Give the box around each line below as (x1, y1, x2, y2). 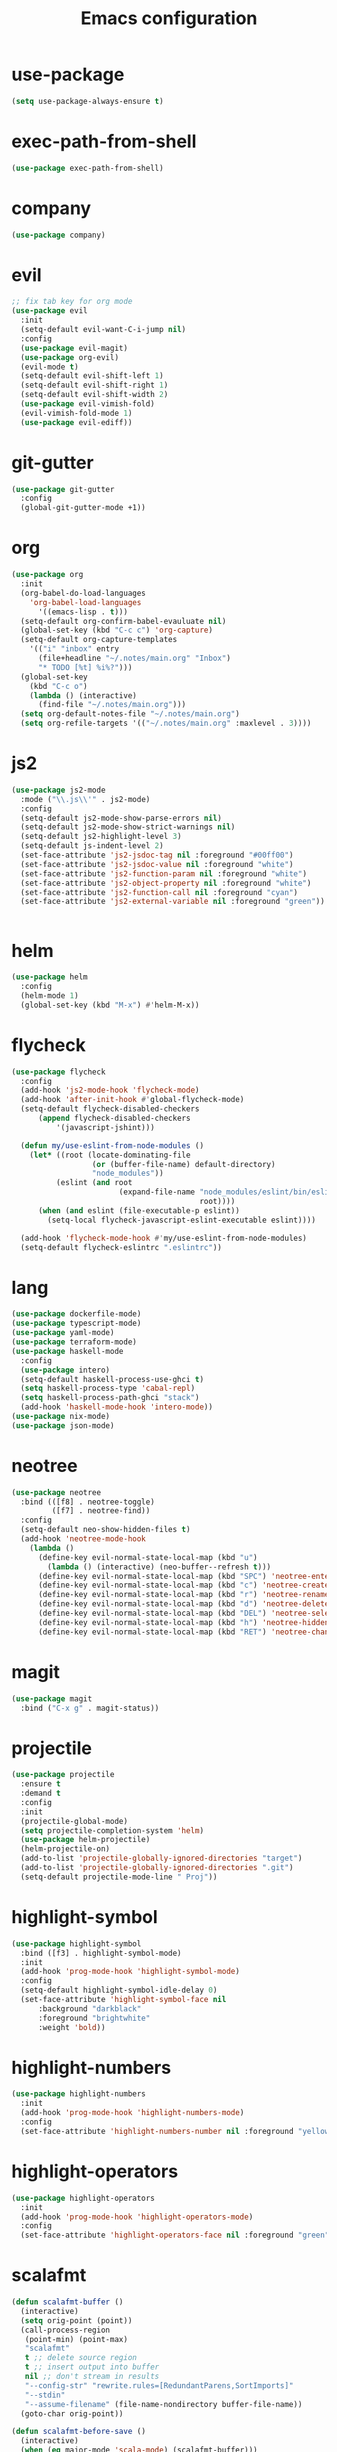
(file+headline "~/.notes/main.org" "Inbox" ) (37, 653, 231, 663)
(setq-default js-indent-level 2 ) (20, 841, 164, 851)
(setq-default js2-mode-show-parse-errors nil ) (20, 813, 223, 823)
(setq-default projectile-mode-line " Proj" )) (20, 1872, 218, 1882)
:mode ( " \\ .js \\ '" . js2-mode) (20, 794, 151, 804)
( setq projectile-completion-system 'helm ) (20, 1825, 204, 1836)
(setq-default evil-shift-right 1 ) (20, 380, 169, 391)
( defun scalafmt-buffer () (11, 2297, 124, 2307)
